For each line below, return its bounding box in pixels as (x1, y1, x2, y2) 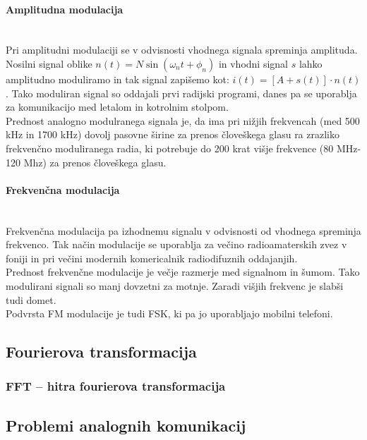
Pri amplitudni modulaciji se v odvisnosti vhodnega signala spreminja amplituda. (6, 42, 358, 57)
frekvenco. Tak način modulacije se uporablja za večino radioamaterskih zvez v (6, 237, 347, 252)
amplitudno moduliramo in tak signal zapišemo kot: (6, 71, 229, 86)
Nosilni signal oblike (6, 56, 92, 71)
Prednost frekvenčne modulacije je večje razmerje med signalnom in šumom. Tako (6, 264, 360, 279)
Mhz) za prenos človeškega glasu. (23, 154, 167, 169)
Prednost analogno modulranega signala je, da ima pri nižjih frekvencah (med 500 (6, 113, 360, 128)
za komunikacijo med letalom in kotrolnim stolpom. (6, 99, 229, 114)
